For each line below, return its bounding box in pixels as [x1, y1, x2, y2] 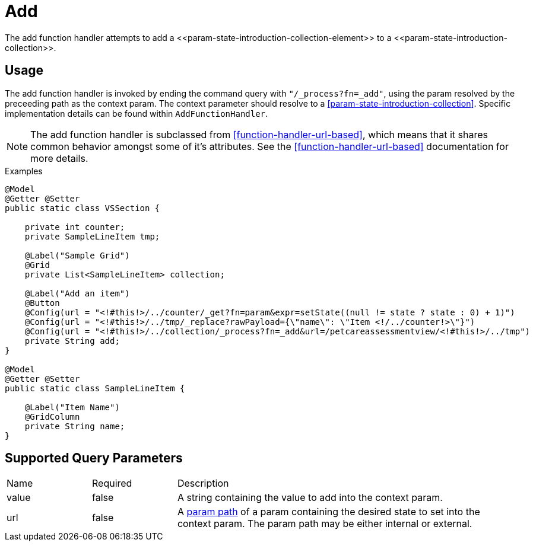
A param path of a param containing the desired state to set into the [177, 506, 480, 518]
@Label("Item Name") [24, 402, 120, 412]
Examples [5, 165, 43, 176]
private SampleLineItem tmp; [24, 231, 160, 241]
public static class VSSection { [5, 203, 160, 213]
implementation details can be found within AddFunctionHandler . [5, 108, 268, 119]
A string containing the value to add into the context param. [177, 491, 443, 504]
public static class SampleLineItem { [5, 383, 185, 393]
